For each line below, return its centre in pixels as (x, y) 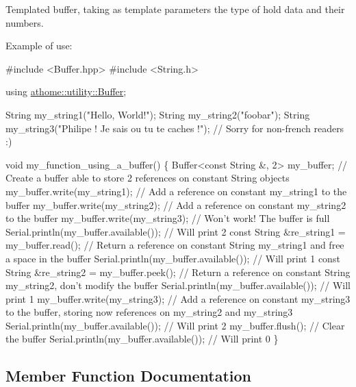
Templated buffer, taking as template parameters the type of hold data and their (175, 9)
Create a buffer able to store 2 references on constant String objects (148, 178)
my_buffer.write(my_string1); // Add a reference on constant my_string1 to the (176, 191)
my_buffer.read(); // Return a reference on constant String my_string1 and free (175, 245)
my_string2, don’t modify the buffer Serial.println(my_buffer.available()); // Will (178, 285)
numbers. (25, 22)
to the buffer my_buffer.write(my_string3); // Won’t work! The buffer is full (168, 218)
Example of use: (39, 46)
